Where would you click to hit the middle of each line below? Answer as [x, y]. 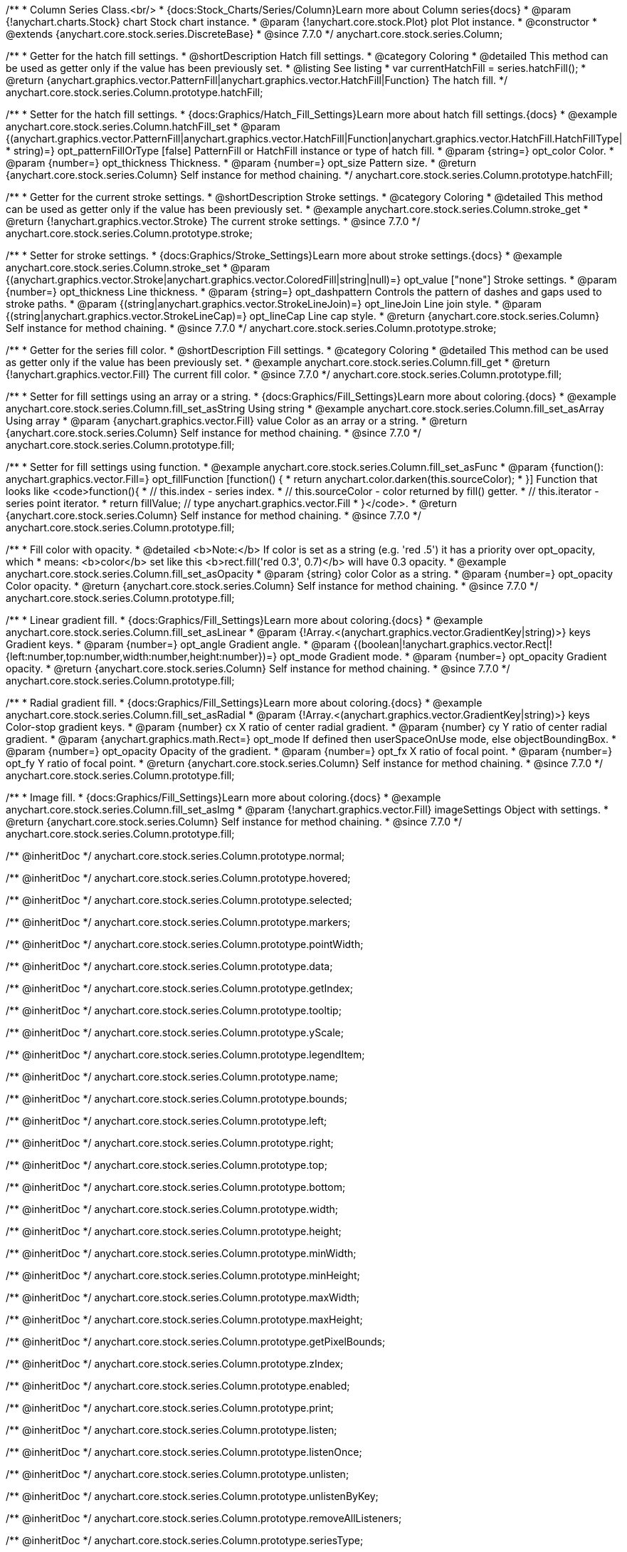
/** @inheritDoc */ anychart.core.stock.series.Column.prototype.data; [169, 966]
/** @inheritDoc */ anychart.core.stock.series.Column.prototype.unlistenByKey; [192, 1496]
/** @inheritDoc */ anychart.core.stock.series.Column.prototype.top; [167, 1165]
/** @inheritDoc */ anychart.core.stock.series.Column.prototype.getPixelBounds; [196, 1342]
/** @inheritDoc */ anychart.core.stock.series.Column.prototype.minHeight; [183, 1275]
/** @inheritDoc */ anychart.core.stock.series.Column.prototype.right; [170, 1143]
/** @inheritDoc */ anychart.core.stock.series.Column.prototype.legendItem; [185, 1054]
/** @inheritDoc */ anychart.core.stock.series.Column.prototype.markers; [178, 922]
